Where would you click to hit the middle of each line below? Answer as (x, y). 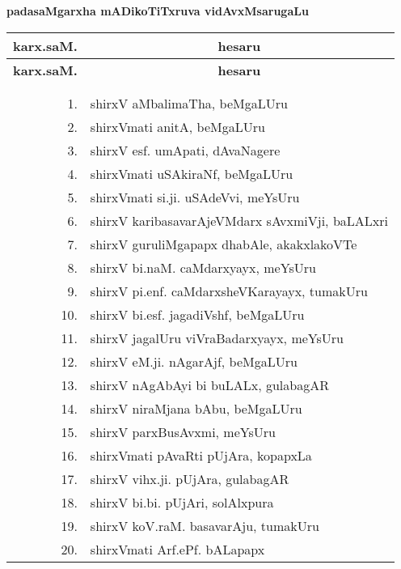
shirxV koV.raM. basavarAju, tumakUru (205, 525)
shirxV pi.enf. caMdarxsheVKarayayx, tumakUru (229, 291)
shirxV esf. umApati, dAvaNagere (185, 150)
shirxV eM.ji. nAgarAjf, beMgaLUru (194, 361)
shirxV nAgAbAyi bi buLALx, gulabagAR (209, 384)
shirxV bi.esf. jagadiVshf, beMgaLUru (197, 314)
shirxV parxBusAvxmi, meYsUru (183, 431)
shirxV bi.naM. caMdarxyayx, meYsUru (203, 267)
